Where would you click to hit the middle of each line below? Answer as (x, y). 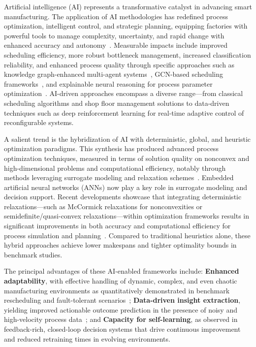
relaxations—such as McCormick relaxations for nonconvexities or (103, 206)
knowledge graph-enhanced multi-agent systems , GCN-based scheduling (114, 74)
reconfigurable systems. (39, 122)
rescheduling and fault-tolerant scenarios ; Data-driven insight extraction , (122, 300)
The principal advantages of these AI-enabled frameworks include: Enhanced (122, 271)
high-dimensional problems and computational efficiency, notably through (115, 168)
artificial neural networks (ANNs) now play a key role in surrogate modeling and (126, 187)
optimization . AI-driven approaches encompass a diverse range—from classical (124, 93)
